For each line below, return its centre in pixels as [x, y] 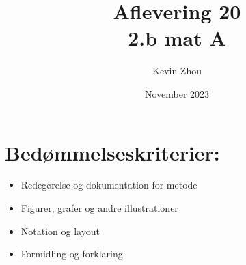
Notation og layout [60, 231]
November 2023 [177, 93]
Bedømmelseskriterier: [112, 152]
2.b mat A [177, 38]
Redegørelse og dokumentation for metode [109, 185]
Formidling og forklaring [72, 254]
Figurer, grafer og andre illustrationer [99, 208]
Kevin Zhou [177, 71]
